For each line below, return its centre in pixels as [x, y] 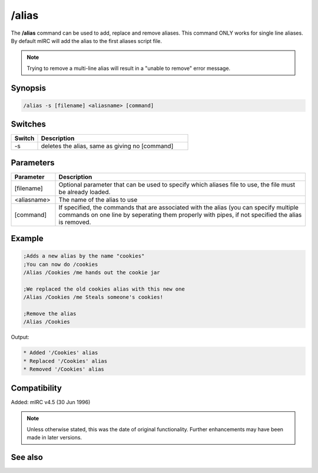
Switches [29, 124]
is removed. [75, 222]
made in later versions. [54, 437]
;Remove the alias [50, 314]
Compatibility [36, 388]
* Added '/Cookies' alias [61, 353]
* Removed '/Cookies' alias [64, 369]
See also [27, 457]
